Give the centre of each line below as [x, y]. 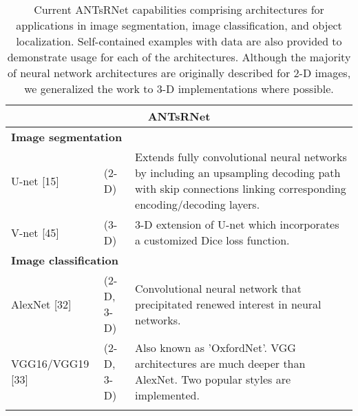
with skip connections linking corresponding [241, 188]
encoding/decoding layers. [198, 204]
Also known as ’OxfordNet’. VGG [215, 347]
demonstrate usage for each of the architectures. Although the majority [179, 57]
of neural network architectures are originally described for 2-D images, [179, 73]
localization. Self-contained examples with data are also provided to [179, 41]
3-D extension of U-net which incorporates [237, 224]
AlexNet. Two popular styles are [213, 379]
